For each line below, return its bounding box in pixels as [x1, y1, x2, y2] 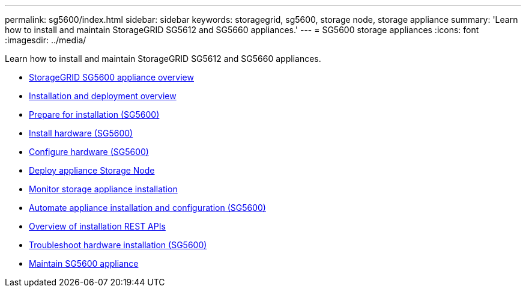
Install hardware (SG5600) [29, 128, 133, 138]
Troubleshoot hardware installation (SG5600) [29, 240, 207, 250]
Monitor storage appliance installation [29, 184, 178, 194]
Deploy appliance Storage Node [29, 165, 155, 175]
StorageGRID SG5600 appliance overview [29, 72, 194, 82]
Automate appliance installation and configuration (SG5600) [29, 202, 266, 213]
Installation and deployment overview [29, 91, 177, 101]
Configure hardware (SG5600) [29, 147, 149, 157]
